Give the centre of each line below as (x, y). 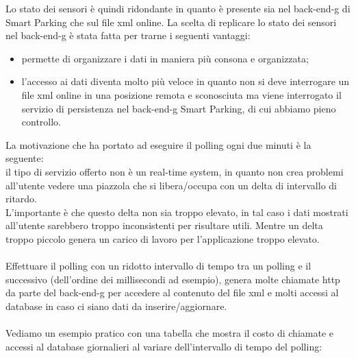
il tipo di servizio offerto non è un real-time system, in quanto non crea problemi (175, 171)
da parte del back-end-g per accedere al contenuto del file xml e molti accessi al (172, 293)
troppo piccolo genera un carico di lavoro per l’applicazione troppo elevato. (163, 238)
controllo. (41, 122)
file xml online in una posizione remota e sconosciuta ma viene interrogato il (181, 94)
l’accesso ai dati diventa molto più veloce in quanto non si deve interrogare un (186, 81)
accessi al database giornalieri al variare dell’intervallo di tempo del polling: (164, 346)
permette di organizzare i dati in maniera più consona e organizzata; (165, 58)
